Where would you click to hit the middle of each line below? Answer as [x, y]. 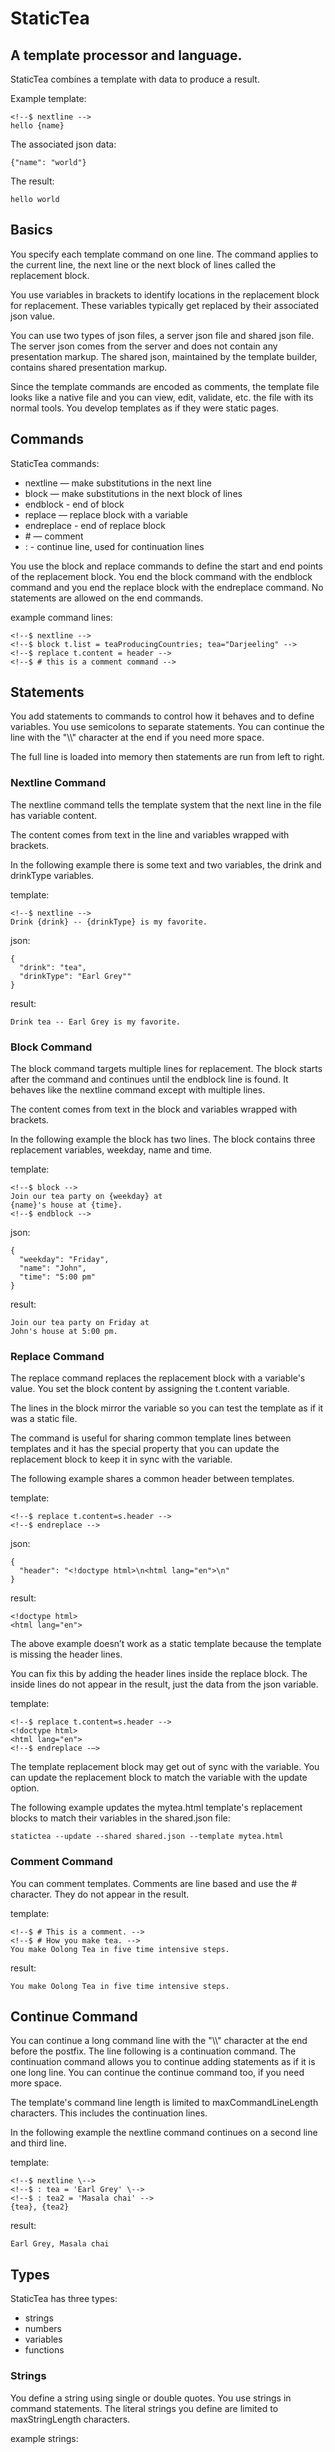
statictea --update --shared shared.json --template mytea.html [147, 1837]
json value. [32, 316]
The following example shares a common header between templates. [152, 1479]
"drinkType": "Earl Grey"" [75, 976]
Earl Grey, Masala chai [60, 2244]
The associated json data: [63, 144]
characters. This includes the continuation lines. [109, 2113]
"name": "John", [53, 1268]
